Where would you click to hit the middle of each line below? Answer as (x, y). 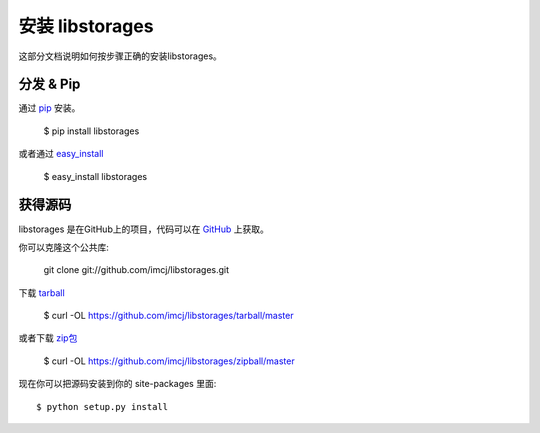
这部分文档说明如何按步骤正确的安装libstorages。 (120, 56)
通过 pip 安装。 (49, 108)
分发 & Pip (49, 84)
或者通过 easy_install (61, 154)
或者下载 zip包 (48, 338)
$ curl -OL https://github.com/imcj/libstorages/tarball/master (168, 316)
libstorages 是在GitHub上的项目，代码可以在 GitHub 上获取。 (144, 229)
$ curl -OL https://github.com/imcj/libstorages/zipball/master (169, 361)
